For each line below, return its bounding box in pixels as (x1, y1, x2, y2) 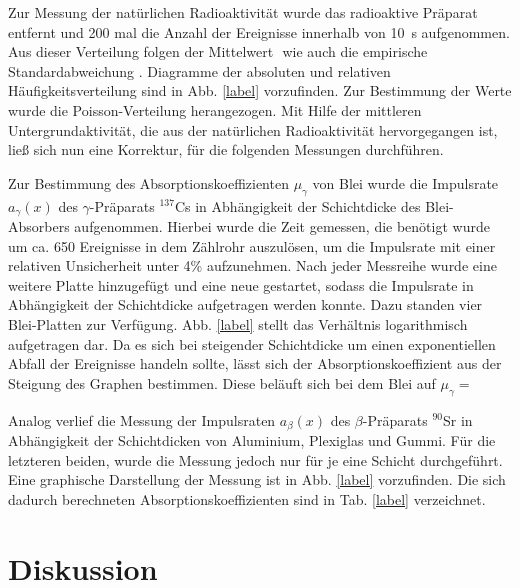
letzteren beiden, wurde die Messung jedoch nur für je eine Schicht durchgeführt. (8, 449, 503, 470)
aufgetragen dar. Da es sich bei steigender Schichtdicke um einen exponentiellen (8, 333, 496, 354)
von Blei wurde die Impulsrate (312, 172, 499, 193)
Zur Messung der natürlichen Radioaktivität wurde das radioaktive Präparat (8, 2, 478, 22)
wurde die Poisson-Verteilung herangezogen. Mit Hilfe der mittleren (8, 99, 422, 120)
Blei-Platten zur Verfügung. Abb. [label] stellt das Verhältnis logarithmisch (8, 313, 468, 334)
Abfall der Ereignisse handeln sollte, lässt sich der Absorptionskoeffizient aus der (8, 353, 502, 374)
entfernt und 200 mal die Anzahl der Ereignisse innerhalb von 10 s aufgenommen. (8, 21, 510, 42)
